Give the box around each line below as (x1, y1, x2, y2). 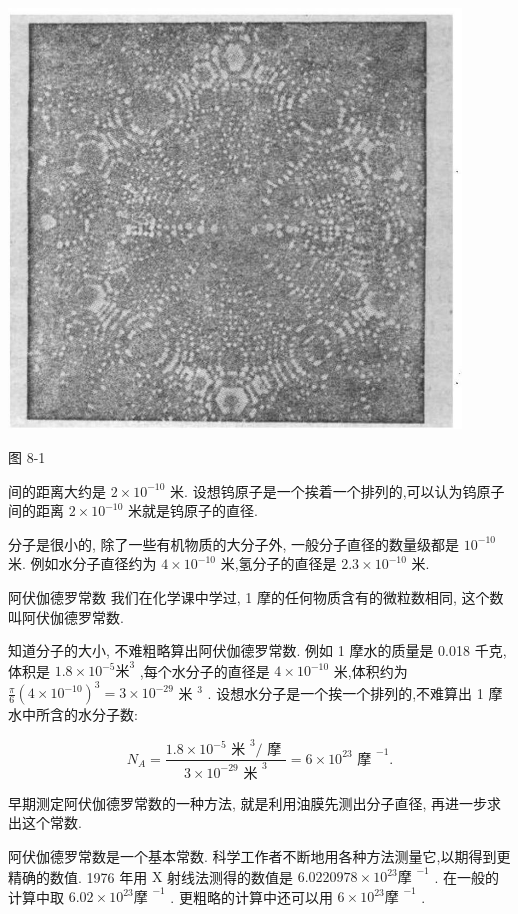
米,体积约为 (333, 660, 408, 681)
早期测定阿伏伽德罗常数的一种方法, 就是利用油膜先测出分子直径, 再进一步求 (8, 792, 502, 813)
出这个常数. (8, 812, 82, 833)
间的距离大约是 (8, 480, 106, 501)
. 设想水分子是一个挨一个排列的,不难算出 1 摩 (207, 682, 503, 703)
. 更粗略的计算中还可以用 (170, 886, 333, 907)
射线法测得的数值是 (167, 866, 294, 887)
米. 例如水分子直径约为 (8, 553, 157, 574)
